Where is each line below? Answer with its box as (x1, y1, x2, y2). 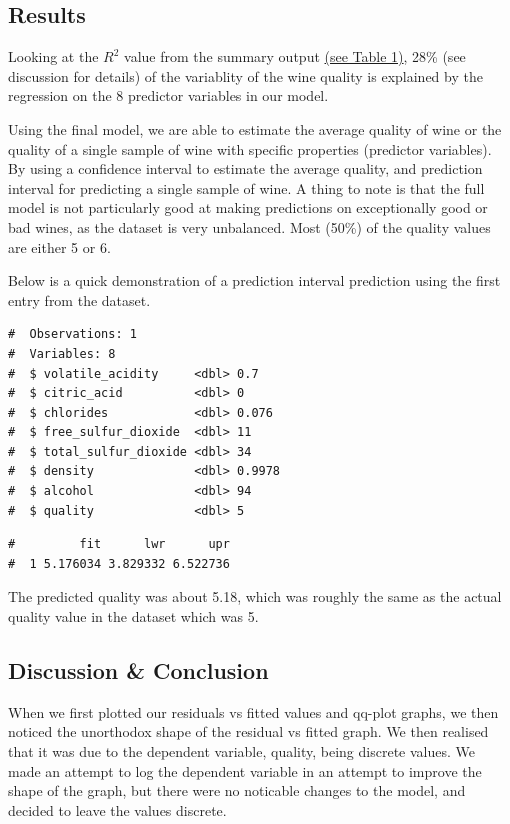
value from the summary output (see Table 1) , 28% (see (124, 46, 466, 67)
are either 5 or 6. (8, 236, 111, 257)
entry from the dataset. (8, 289, 151, 310)
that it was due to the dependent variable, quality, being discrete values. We (8, 741, 475, 762)
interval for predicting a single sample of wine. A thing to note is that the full (8, 177, 485, 198)
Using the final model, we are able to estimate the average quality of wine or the (8, 118, 502, 139)
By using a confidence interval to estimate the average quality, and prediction (8, 158, 483, 179)
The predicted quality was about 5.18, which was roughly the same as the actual (8, 586, 502, 607)
